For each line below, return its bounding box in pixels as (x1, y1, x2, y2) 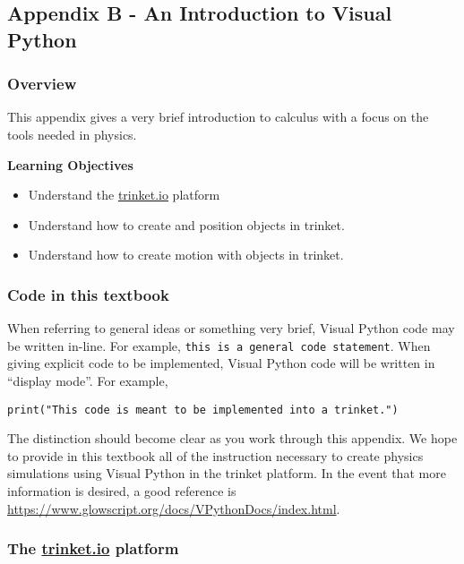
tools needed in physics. (7, 124, 137, 143)
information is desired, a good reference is (7, 482, 236, 500)
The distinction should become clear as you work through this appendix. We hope (7, 429, 458, 448)
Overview (7, 73, 77, 95)
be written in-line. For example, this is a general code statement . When (7, 336, 431, 355)
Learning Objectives (7, 155, 133, 174)
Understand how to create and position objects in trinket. (28, 215, 345, 234)
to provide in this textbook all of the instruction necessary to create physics (7, 446, 424, 465)
